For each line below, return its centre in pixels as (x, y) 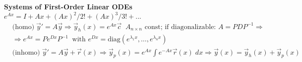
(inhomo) (26, 52)
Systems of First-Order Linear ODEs (68, 6)
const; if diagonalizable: (180, 27)
